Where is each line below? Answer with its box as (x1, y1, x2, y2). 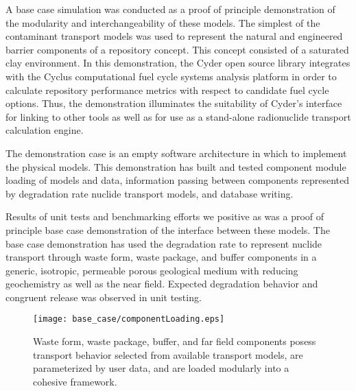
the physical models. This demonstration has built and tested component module (5, 159, 346, 174)
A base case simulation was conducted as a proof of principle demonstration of (5, 2, 335, 16)
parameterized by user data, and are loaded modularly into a (33, 361, 289, 375)
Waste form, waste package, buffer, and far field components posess (33, 334, 316, 348)
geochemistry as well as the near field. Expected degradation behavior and (5, 276, 318, 291)
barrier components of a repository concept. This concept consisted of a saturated (5, 42, 349, 56)
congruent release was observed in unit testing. (5, 289, 202, 304)
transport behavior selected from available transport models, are (33, 347, 303, 362)
